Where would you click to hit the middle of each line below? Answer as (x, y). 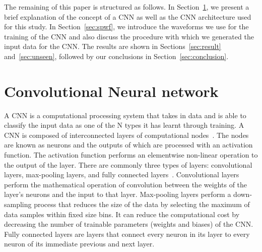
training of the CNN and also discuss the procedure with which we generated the (129, 36)
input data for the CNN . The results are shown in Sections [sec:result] (113, 46)
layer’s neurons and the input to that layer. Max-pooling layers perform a (118, 194)
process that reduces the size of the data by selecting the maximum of (142, 204)
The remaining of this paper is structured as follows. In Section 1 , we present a (127, 7)
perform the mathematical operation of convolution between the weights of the (126, 184)
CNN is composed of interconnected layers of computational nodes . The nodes (126, 135)
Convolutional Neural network (111, 91)
